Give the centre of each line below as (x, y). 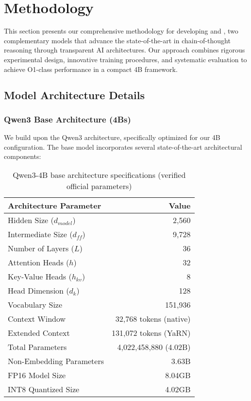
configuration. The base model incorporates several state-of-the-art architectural (123, 147)
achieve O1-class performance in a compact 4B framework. (91, 69)
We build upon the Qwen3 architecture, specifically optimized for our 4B (112, 137)
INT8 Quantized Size (44, 389)
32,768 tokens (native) (153, 318)
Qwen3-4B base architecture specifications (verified (99, 174)
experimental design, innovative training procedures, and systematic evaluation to (125, 59)
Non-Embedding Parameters (56, 361)
